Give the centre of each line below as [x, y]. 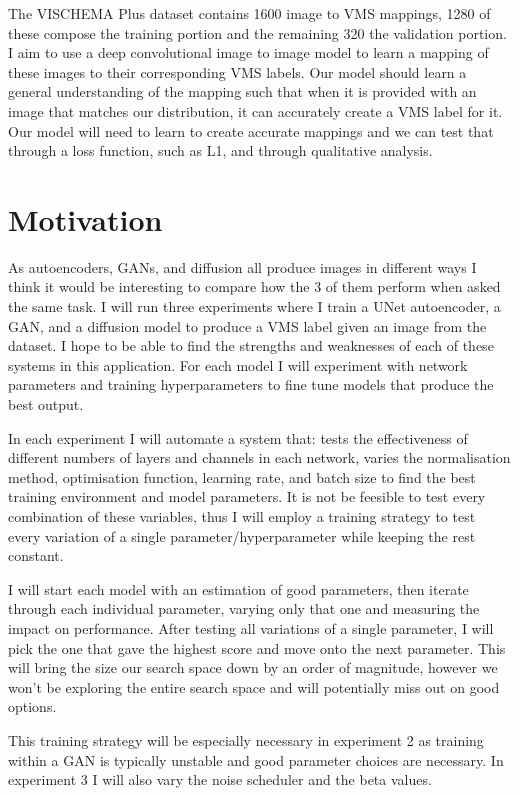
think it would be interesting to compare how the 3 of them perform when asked [254, 286]
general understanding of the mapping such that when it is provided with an [242, 91]
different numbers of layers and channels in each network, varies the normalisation [259, 457]
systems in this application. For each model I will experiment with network [238, 364]
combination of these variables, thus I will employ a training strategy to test [242, 516]
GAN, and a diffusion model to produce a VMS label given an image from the [247, 325]
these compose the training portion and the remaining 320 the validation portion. [257, 32]
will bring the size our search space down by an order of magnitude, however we [253, 667]
